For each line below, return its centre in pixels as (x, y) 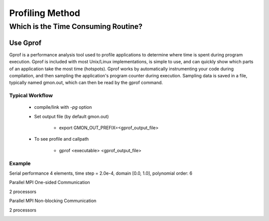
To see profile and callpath (62, 139)
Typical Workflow (31, 96)
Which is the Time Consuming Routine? (76, 26)
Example (20, 163)
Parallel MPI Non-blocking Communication (53, 201)
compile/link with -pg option (63, 107)
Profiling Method (45, 13)
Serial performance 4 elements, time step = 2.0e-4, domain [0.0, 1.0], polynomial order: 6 (101, 173)
